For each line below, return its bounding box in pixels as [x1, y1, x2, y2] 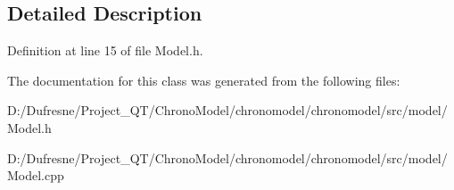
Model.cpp [7, 166, 64, 185]
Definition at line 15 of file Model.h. [7, 41, 203, 60]
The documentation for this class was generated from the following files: [7, 70, 400, 89]
